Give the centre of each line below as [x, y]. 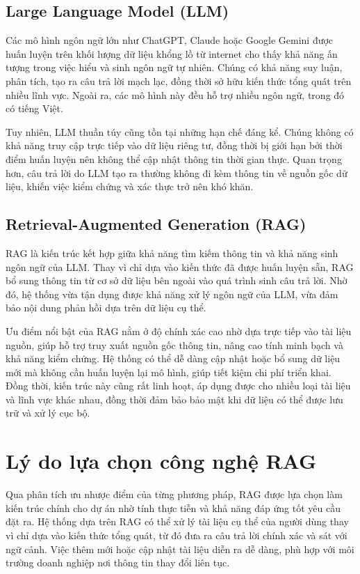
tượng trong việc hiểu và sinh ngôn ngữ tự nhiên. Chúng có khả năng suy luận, [174, 67]
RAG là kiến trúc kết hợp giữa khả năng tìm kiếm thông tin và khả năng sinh [172, 253]
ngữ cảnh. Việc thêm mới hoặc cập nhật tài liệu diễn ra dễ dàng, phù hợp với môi [180, 549]
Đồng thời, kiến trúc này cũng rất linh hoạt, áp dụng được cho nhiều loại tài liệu [178, 386]
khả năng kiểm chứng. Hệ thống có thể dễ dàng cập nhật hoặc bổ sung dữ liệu [173, 358]
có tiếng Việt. [34, 108]
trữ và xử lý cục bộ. [48, 413]
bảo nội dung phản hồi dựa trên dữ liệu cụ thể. [106, 308]
